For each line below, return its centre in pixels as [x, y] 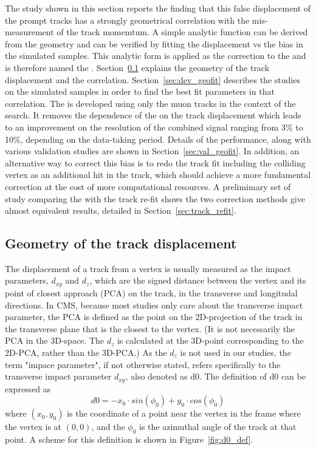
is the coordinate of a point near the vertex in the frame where [184, 413]
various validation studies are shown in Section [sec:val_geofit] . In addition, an [152, 151]
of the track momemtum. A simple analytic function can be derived [182, 32]
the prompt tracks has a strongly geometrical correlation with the [127, 20]
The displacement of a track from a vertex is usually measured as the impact [148, 268]
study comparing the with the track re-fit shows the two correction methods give [155, 198]
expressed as [28, 388]
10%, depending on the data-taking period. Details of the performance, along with [158, 139]
